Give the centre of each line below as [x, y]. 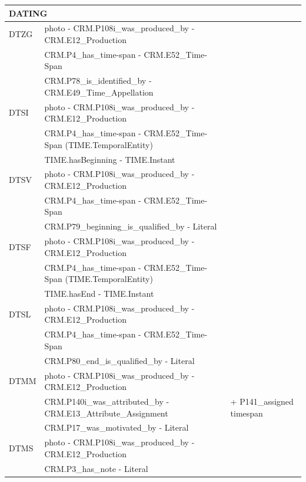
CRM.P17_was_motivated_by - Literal [117, 427]
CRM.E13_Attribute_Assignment [106, 413]
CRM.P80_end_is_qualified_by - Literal [119, 360]
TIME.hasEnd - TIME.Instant [99, 293]
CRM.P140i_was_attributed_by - [107, 401]
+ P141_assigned [262, 401]
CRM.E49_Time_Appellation [99, 92]
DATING [28, 13]
